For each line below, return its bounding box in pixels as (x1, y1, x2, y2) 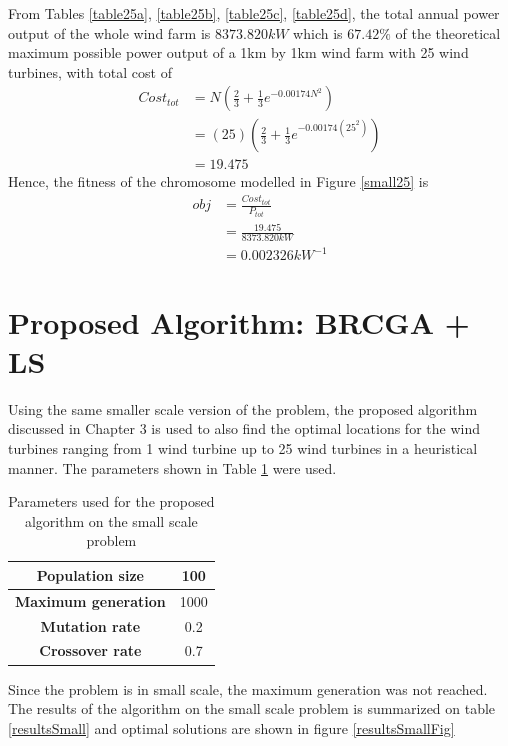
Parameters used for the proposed (8, 491, 215, 512)
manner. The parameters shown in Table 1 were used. (8, 457, 337, 478)
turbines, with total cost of (8, 61, 172, 82)
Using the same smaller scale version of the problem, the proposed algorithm (8, 398, 478, 419)
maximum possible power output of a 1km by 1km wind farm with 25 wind (8, 42, 469, 63)
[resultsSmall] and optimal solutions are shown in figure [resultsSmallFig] (8, 717, 455, 738)
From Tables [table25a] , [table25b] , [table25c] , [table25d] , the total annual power (8, 3, 500, 23)
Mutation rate (40, 615, 141, 636)
